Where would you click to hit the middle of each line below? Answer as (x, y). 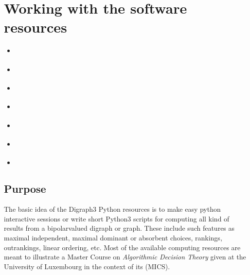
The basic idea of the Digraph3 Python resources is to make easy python (112, 209)
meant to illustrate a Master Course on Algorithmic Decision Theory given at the (125, 257)
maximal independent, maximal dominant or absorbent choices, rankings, (113, 237)
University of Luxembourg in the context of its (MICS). (87, 266)
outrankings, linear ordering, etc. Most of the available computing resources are (122, 247)
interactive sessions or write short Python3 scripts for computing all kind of (117, 218)
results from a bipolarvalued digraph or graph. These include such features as (119, 228)
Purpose (25, 189)
